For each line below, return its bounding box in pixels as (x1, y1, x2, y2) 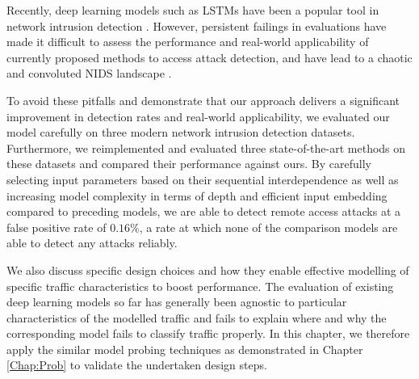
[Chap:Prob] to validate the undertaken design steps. (6, 356, 267, 373)
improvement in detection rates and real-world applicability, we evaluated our (6, 107, 390, 124)
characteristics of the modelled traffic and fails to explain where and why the (6, 309, 387, 326)
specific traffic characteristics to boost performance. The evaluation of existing (6, 277, 394, 294)
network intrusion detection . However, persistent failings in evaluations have (6, 17, 387, 34)
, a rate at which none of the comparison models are (139, 218, 398, 235)
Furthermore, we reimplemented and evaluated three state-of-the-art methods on (6, 139, 406, 156)
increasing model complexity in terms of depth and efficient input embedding (6, 187, 388, 204)
